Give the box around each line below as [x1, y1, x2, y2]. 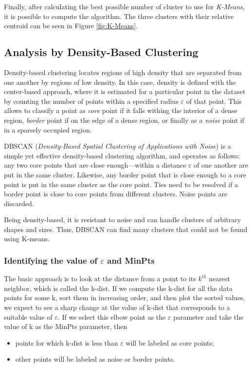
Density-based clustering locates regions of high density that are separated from [4, 67, 242, 77]
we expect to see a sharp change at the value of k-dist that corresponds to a [4, 302, 230, 312]
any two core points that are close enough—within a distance [4, 160, 186, 170]
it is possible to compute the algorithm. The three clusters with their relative [4, 11, 234, 21]
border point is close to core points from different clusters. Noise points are [4, 189, 228, 199]
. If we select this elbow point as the [57, 311, 166, 322]
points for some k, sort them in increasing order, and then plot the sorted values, [4, 292, 245, 303]
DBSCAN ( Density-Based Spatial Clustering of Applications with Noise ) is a [4, 141, 231, 151]
